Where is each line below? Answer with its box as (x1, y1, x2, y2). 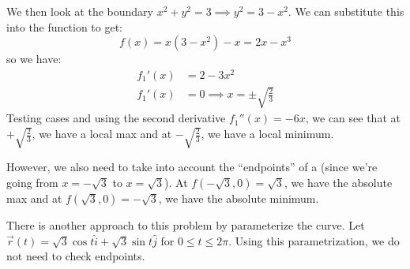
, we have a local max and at (32, 125, 172, 142)
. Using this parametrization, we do (228, 232, 400, 248)
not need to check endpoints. (6, 248, 145, 264)
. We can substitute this (288, 3, 404, 19)
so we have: (6, 50, 62, 67)
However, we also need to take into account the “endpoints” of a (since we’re (6, 159, 378, 175)
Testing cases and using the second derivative (6, 110, 226, 126)
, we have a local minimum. (201, 125, 334, 142)
